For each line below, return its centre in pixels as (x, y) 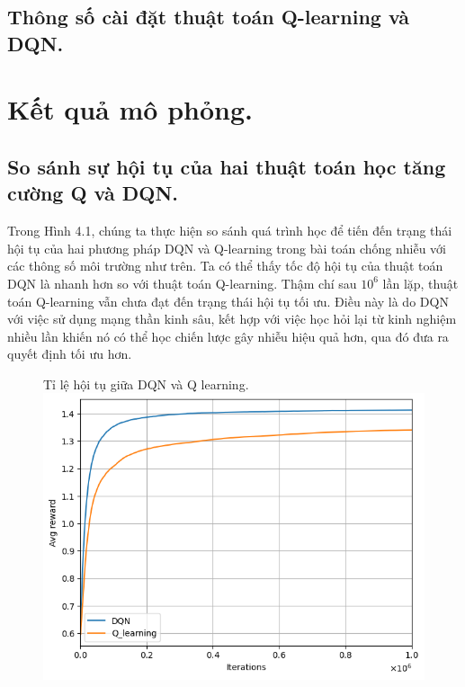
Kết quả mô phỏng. (130, 109)
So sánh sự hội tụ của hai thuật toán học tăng (227, 166)
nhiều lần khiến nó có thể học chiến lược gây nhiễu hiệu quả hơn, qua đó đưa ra (228, 336)
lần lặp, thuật (420, 283)
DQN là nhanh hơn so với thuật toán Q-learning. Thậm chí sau (182, 283)
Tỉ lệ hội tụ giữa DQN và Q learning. (146, 384)
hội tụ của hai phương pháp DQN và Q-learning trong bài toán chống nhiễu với (227, 248)
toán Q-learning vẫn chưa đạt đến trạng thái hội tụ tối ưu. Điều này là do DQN (228, 301)
